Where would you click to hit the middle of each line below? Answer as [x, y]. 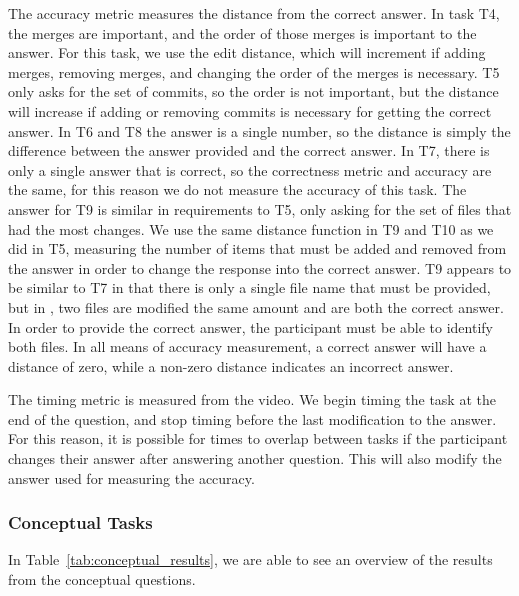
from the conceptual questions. [102, 579]
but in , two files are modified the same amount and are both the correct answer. [256, 306]
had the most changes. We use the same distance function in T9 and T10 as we [251, 228]
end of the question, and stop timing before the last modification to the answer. [252, 418]
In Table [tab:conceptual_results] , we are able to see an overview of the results [250, 559]
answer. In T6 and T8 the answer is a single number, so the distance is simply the [259, 130]
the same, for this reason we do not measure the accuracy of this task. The [237, 189]
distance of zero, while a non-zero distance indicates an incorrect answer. [231, 365]
